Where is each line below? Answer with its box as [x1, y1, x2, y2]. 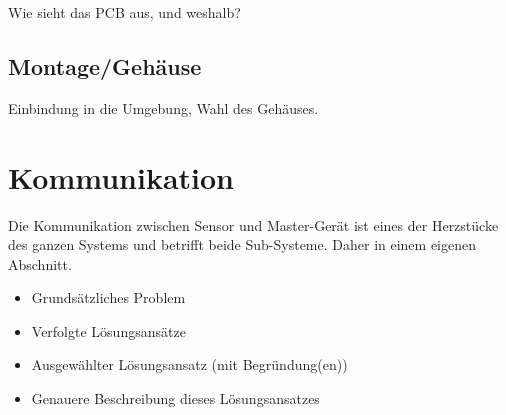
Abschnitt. [8, 253, 72, 274]
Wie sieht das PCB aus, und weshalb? [8, 2, 241, 22]
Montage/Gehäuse [8, 50, 202, 81]
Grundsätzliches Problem [31, 287, 186, 308]
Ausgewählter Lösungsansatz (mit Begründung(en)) [31, 354, 348, 375]
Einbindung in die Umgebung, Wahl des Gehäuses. [8, 97, 319, 118]
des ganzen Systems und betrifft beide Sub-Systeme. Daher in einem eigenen [8, 234, 477, 255]
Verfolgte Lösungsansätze [31, 320, 186, 341]
